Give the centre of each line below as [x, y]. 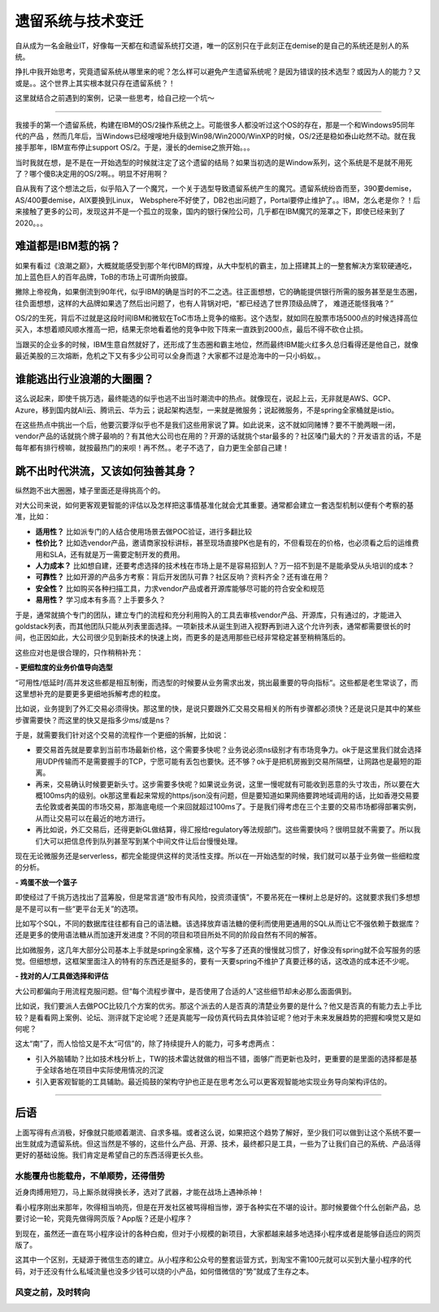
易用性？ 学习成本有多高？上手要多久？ [100, 600]
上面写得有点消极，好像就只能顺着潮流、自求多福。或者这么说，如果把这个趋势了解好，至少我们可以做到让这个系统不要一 [218, 1132]
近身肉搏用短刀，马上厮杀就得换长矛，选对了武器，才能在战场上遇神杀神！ [139, 1192]
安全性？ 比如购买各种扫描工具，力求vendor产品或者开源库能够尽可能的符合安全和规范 [180, 588]
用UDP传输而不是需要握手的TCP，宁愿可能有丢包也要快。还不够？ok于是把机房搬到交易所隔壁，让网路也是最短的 [225, 761]
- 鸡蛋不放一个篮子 [46, 882]
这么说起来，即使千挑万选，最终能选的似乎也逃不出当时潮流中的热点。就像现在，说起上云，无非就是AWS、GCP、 [205, 399]
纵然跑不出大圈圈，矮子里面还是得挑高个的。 [90, 490]
